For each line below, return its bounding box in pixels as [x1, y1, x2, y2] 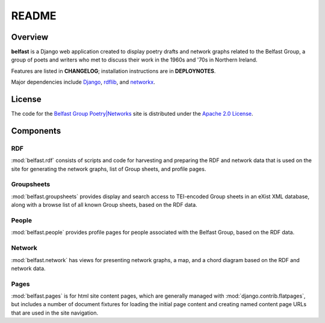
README [11, 9, 57, 22]
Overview [11, 32, 49, 42]
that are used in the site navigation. [11, 309, 99, 316]
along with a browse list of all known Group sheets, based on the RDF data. [11, 201, 198, 209]
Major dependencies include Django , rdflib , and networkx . [11, 78, 156, 86]
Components [11, 125, 61, 136]
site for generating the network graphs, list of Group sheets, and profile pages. [11, 165, 206, 172]
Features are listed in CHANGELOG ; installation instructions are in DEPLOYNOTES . [11, 67, 216, 75]
